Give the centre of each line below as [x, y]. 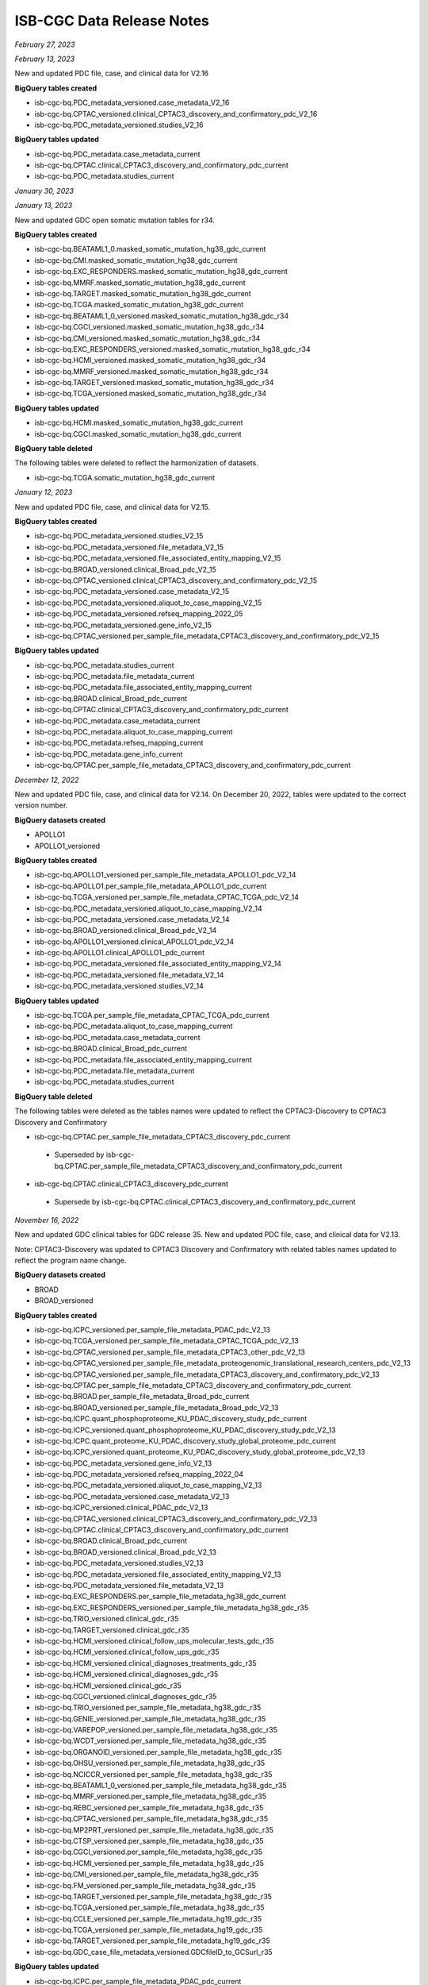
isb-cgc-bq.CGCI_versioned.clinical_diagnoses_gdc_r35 [126, 1696]
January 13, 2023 [44, 206]
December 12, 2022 [47, 780]
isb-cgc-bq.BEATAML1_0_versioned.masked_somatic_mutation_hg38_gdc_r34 [162, 316]
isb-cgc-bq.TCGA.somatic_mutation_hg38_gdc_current [125, 477]
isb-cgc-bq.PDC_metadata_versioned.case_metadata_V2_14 [132, 919]
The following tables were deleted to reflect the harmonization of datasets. [137, 463]
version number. [41, 805]
